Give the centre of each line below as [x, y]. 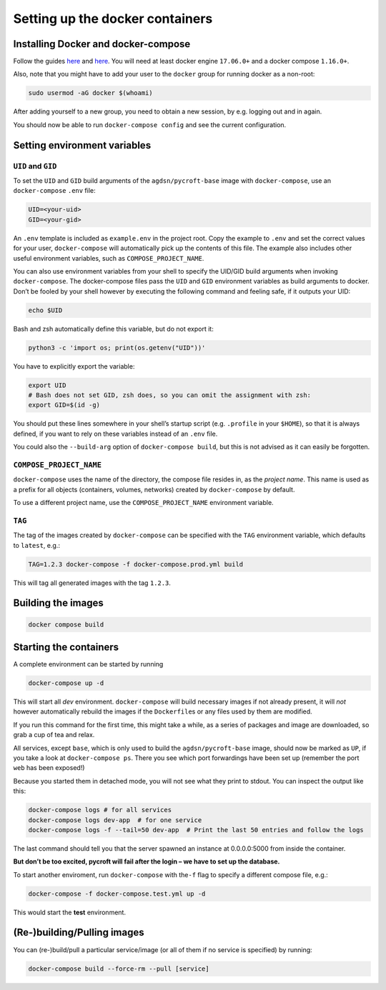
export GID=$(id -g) [64, 405]
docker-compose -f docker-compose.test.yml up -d [117, 894]
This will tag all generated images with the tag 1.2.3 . [92, 583]
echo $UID [45, 310]
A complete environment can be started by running [88, 664]
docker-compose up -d [66, 683]
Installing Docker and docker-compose [102, 44]
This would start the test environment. [70, 912]
